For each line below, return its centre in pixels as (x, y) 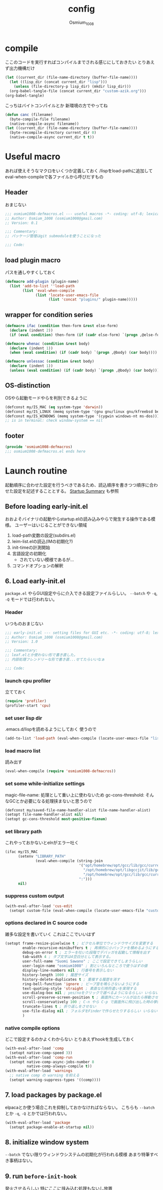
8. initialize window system (47, 1142)
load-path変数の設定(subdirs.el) (44, 535)
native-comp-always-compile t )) (59, 1066)
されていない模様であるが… (47, 560)
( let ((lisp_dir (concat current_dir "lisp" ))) (58, 82)
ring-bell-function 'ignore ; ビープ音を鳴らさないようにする (81, 984)
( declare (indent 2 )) (31, 330)
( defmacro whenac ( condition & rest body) (48, 344)
